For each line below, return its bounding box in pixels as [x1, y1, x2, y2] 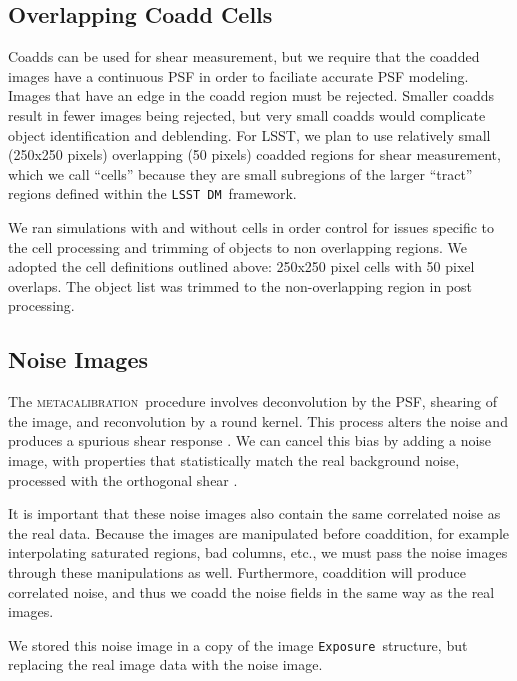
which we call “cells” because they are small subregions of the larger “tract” [8, 163, 473, 184]
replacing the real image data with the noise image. [8, 654, 323, 675]
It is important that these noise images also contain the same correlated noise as [8, 503, 501, 524]
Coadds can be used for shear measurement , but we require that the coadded [8, 46, 480, 67]
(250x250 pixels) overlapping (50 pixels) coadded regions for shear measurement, [8, 144, 501, 165]
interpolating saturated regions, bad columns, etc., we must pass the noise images [8, 542, 508, 563]
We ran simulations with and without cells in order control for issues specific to [8, 217, 495, 238]
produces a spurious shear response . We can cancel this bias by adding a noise [8, 430, 492, 451]
